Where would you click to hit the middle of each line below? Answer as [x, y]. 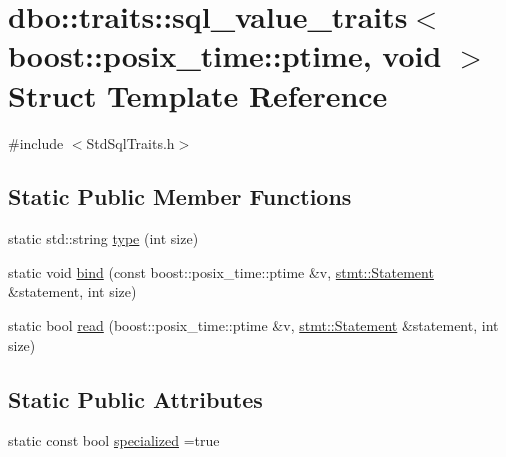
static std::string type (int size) [103, 238]
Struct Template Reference [198, 94]
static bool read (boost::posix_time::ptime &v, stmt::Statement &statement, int [253, 325]
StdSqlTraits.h [130, 142]
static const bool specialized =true [114, 440]
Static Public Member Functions [180, 196]
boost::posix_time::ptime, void [225, 55]
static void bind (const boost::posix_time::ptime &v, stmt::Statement [221, 271]
